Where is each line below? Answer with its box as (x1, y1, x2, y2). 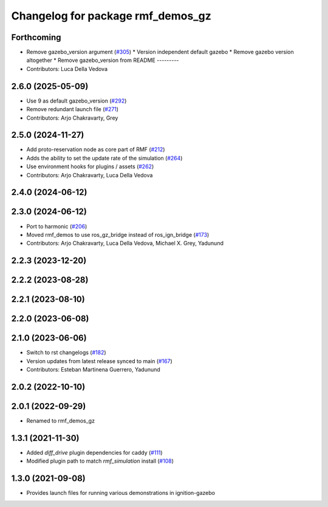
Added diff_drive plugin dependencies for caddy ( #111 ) (26, 449, 163, 456)
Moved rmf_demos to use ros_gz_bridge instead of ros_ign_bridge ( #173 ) (26, 231, 210, 238)
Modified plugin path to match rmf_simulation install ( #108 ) (26, 457, 174, 464)
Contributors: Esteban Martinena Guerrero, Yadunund (26, 366, 160, 373)
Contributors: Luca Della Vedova (26, 65, 108, 72)
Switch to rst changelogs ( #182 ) (26, 349, 106, 356)
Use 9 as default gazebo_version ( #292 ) (26, 97, 127, 104)
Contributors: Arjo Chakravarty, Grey (26, 114, 118, 121)
